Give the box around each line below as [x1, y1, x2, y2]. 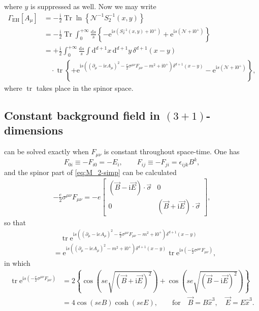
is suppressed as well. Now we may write [30, 1, 156, 11]
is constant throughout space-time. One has [104, 146, 240, 157]
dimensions [4, 122, 63, 138]
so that [4, 217, 26, 228]
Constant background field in [4, 108, 160, 123]
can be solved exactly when [4, 146, 89, 157]
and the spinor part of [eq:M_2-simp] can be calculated [4, 166, 177, 177]
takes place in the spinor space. [36, 83, 134, 93]
